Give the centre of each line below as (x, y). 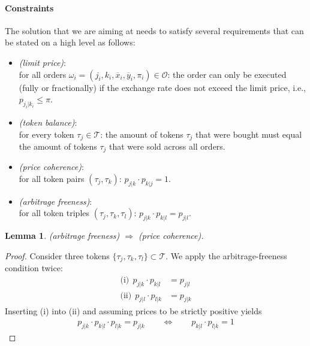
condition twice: (34, 268)
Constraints (29, 7)
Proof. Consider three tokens (57, 255)
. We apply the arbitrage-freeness (226, 255)
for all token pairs (52, 179)
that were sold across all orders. (167, 146)
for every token (46, 134)
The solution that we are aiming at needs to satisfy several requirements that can (154, 30)
